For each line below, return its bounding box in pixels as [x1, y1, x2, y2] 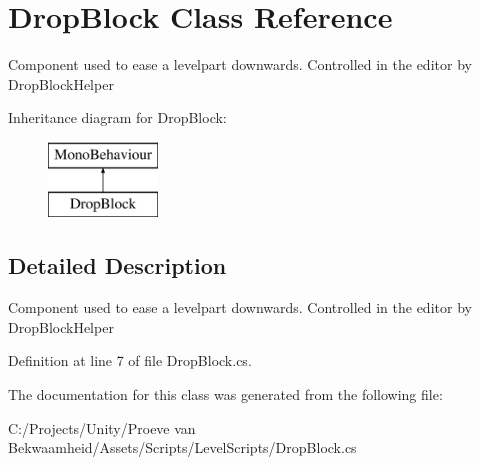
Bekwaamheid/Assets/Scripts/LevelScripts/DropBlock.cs [8, 437, 357, 458]
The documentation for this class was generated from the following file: [8, 384, 443, 405]
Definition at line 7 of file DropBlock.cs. [8, 350, 252, 371]
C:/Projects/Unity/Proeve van [8, 417, 196, 438]
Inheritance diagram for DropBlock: [8, 107, 227, 128]
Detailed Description [8, 250, 227, 281]
